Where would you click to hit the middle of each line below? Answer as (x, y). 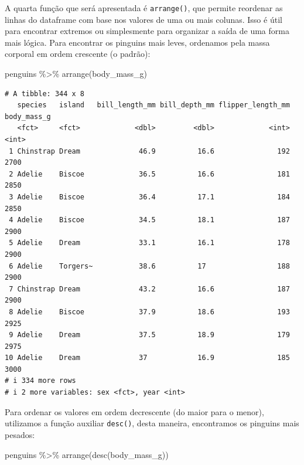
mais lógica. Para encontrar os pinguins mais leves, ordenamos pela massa (137, 42)
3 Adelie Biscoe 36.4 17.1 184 (149, 197)
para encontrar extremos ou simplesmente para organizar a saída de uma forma (147, 31)
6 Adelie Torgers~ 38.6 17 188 (149, 266)
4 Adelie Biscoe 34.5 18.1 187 (149, 220)
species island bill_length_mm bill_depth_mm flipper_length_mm (153, 105)
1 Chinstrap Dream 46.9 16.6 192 (149, 151)
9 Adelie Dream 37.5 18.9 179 (149, 335)
